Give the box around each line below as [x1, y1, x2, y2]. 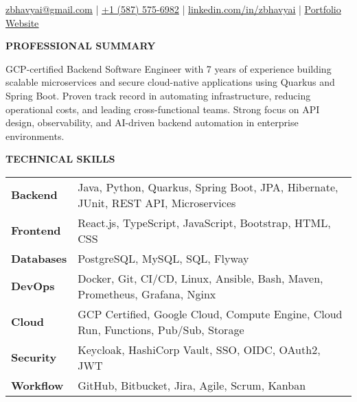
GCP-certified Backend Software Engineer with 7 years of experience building [5, 61, 332, 75]
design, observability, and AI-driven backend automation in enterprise [5, 115, 299, 130]
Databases [11, 250, 67, 266]
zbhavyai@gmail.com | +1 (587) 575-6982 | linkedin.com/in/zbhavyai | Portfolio [5, 2, 341, 16]
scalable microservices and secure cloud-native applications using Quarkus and [5, 75, 335, 89]
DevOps [11, 278, 55, 294]
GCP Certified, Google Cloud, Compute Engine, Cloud [78, 305, 343, 322]
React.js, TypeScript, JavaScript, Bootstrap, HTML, [78, 214, 331, 230]
